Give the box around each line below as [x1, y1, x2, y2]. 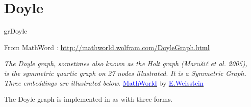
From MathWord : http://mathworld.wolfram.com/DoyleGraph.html [4, 42, 210, 52]
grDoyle [4, 26, 27, 36]
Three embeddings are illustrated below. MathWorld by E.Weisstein [4, 77, 204, 88]
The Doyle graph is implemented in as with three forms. [4, 94, 173, 104]
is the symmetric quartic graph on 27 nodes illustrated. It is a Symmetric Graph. [4, 68, 246, 78]
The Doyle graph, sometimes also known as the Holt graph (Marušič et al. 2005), [4, 58, 248, 69]
